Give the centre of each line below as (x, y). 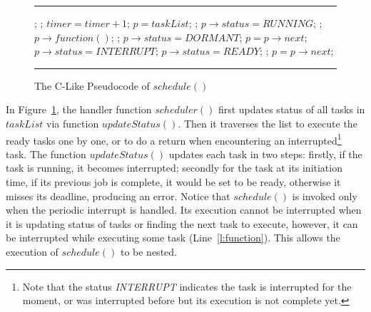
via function (73, 123)
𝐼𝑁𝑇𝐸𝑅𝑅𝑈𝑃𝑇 (126, 52)
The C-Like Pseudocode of (92, 85)
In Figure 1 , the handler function (79, 109)
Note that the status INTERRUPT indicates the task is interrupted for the (187, 286)
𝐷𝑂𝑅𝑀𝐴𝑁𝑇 (212, 38)
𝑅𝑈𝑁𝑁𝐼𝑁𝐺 (288, 24)
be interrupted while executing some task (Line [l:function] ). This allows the (173, 238)
